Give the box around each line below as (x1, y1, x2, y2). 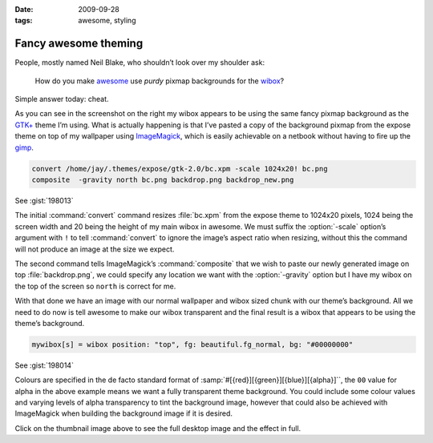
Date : (14, 5, 34, 14)
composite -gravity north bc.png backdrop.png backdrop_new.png (31, 175, 294, 184)
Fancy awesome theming (14, 37, 144, 50)
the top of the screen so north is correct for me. (14, 281, 176, 291)
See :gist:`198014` (14, 360, 74, 370)
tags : (14, 16, 33, 26)
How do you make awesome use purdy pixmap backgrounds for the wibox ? (34, 76, 285, 86)
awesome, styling (78, 16, 136, 26)
